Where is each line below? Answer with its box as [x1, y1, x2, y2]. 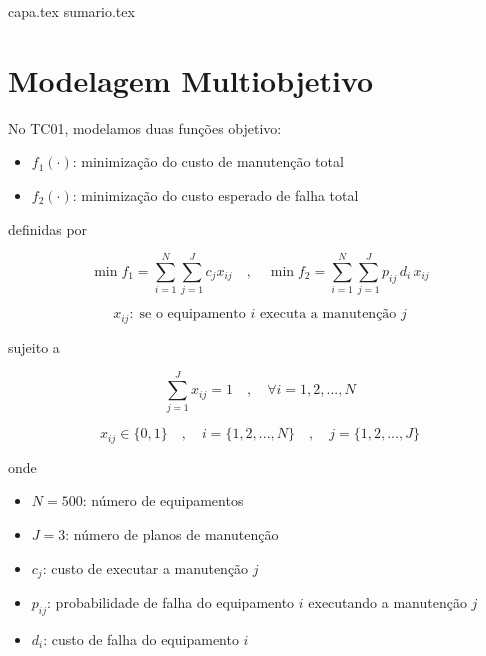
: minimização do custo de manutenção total [72, 151, 344, 172]
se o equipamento [139, 307, 246, 322]
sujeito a [8, 336, 60, 357]
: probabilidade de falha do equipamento [47, 592, 295, 613]
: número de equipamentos [82, 490, 244, 511]
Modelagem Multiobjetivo [8, 59, 374, 100]
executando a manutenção [308, 592, 467, 613]
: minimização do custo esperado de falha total [72, 184, 359, 205]
